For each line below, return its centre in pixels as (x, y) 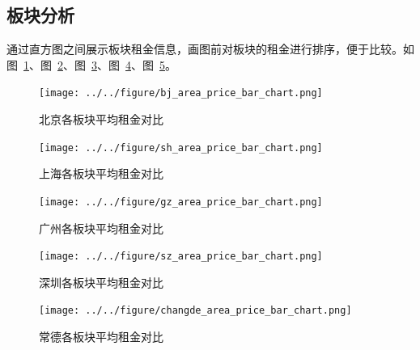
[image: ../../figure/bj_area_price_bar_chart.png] (181, 93)
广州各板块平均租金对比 (101, 228)
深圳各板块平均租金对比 (101, 282)
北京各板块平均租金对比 (101, 119)
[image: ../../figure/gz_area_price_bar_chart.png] (181, 202)
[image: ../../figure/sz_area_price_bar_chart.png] (181, 257)
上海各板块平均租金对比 (101, 173)
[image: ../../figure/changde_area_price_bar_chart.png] (195, 311)
